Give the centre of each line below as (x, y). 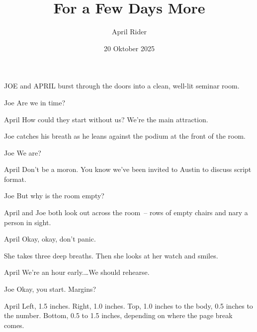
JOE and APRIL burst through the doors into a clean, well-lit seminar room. (122, 86)
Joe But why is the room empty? (54, 196)
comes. (14, 325)
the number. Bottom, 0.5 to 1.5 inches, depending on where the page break (118, 315)
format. (15, 179)
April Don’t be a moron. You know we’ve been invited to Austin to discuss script (128, 169)
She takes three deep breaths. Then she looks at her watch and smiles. (111, 255)
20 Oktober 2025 (129, 48)
